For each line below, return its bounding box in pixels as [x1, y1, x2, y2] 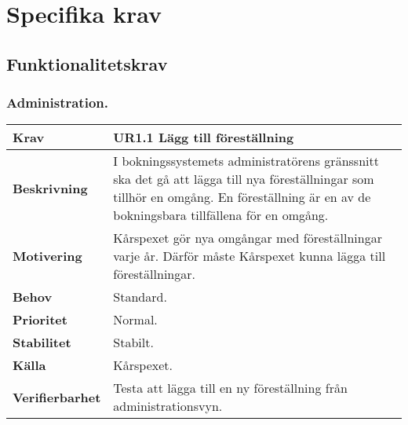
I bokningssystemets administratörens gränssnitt [113, 152, 379, 170]
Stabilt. [113, 333, 154, 352]
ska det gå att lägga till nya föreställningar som [113, 170, 374, 189]
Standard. [113, 288, 167, 306]
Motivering [13, 247, 82, 266]
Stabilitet [13, 333, 71, 352]
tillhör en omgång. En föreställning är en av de [113, 188, 371, 207]
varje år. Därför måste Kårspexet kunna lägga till [113, 247, 386, 266]
